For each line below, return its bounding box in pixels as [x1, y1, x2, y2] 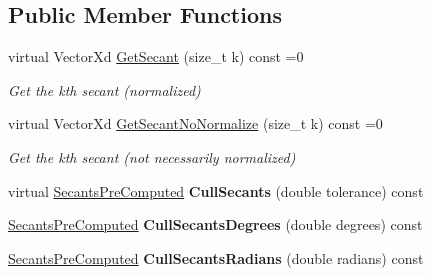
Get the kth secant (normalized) [8, 79, 201, 100]
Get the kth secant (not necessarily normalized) [8, 146, 296, 167]
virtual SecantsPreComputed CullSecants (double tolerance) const [8, 180, 424, 201]
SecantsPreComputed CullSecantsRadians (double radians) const [8, 247, 424, 268]
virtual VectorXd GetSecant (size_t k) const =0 [8, 46, 304, 67]
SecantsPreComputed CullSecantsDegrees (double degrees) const [8, 214, 423, 235]
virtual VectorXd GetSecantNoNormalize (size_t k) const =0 [8, 113, 383, 134]
